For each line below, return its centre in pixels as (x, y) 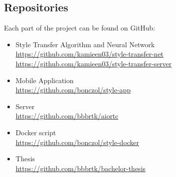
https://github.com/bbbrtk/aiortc (67, 116)
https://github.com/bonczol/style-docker (77, 142)
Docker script (36, 132)
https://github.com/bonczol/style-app (73, 90)
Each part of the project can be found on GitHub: (80, 28)
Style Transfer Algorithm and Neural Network (85, 44)
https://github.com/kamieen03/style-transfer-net (89, 54)
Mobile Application (45, 80)
